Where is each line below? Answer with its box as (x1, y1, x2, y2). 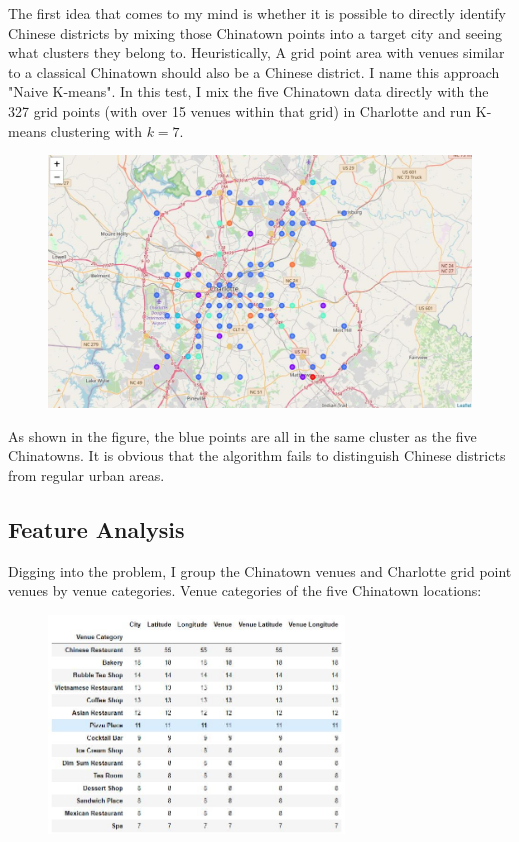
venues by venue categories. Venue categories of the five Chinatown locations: (8, 580, 482, 601)
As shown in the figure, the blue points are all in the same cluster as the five (8, 425, 477, 446)
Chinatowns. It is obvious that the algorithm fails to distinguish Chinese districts (8, 445, 506, 466)
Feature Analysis (8, 513, 185, 544)
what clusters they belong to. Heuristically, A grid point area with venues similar (8, 42, 505, 63)
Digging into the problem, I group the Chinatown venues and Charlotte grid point (8, 560, 512, 581)
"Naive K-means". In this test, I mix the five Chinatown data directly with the (8, 81, 489, 102)
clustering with (50, 120, 142, 141)
